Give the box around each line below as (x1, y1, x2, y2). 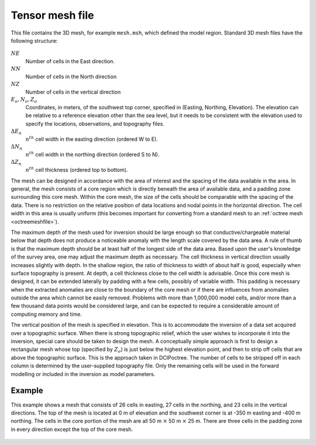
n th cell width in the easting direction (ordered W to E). (25, 135, 158, 143)
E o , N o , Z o (11, 96, 37, 105)
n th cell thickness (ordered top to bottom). (25, 165, 128, 174)
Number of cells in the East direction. (25, 57, 115, 64)
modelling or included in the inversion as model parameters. (11, 370, 156, 377)
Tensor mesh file (11, 9, 94, 22)
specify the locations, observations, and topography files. (25, 120, 165, 127)
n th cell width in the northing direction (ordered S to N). (25, 150, 160, 158)
